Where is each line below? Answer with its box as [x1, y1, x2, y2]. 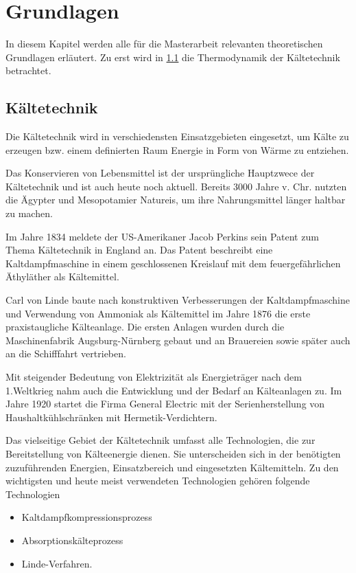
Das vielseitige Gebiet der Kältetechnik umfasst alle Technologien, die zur [5, 433, 316, 447]
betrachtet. [5, 63, 51, 78]
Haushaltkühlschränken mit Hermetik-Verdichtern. [5, 409, 217, 424]
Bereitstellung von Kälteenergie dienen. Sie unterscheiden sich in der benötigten [5, 446, 341, 460]
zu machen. [5, 206, 53, 221]
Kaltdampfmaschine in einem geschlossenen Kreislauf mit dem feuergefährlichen [5, 256, 341, 270]
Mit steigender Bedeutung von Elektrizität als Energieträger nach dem [5, 370, 302, 384]
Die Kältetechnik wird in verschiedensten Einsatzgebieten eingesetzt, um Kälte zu [5, 129, 349, 144]
